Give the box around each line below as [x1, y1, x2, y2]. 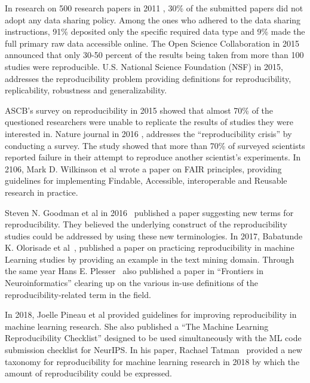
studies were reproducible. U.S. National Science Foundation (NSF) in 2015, [5, 60, 283, 72]
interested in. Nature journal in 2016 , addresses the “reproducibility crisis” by [5, 127, 292, 139]
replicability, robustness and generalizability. [5, 84, 167, 96]
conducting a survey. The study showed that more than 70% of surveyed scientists [5, 139, 305, 151]
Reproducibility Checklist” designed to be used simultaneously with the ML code [5, 332, 302, 344]
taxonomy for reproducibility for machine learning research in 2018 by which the [5, 355, 300, 367]
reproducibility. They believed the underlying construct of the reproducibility [5, 218, 287, 230]
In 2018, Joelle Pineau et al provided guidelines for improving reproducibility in [5, 308, 297, 321]
